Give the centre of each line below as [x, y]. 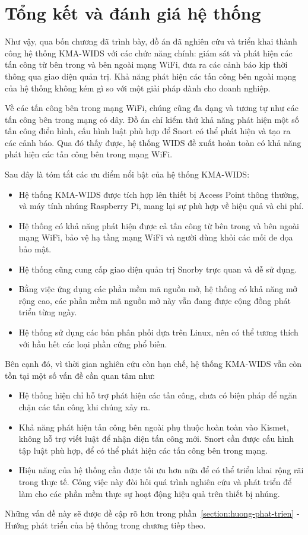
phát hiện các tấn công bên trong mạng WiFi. [89, 154]
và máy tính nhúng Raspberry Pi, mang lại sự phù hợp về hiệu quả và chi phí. [161, 206]
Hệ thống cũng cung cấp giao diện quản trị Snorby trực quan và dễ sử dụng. [158, 269]
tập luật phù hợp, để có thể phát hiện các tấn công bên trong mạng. [143, 450]
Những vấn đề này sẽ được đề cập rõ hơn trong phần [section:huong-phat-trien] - [152, 513]
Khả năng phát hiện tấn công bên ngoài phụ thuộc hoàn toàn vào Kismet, [154, 427]
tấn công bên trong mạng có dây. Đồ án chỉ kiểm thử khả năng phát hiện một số [152, 119]
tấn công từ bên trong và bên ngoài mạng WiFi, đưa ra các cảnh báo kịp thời [146, 64]
